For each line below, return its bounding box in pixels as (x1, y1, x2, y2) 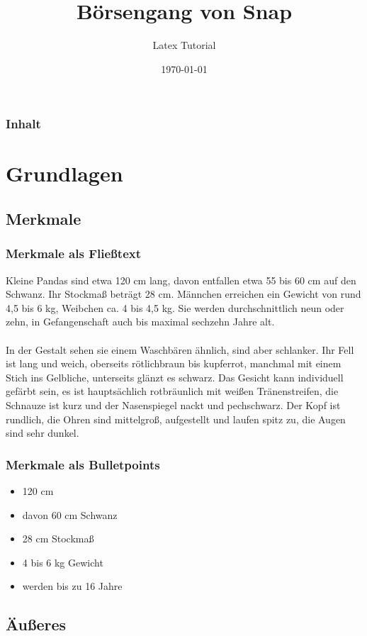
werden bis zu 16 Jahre (22, 579, 123, 593)
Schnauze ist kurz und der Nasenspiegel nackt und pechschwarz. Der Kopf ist (6, 397, 341, 412)
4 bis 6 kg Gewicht (22, 554, 103, 569)
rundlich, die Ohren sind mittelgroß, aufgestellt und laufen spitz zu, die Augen (6, 411, 346, 426)
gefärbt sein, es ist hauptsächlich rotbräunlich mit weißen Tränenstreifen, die (6, 384, 339, 398)
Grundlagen (6, 159, 123, 188)
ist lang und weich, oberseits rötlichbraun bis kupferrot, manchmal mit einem (6, 356, 341, 371)
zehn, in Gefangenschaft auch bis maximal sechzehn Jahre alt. (6, 314, 275, 329)
